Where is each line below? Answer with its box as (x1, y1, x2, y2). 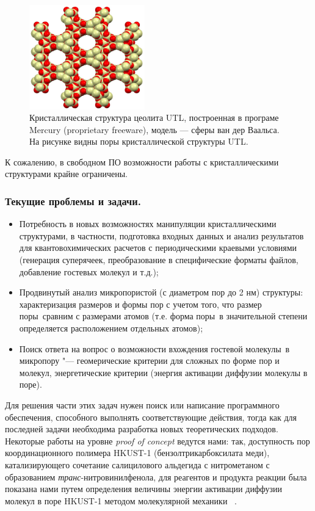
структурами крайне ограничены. (5, 167, 128, 180)
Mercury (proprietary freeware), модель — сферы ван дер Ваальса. (29, 123, 280, 136)
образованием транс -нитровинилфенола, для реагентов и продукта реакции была (5, 470, 307, 483)
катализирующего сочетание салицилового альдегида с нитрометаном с (5, 458, 270, 471)
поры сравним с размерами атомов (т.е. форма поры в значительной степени (19, 310, 308, 322)
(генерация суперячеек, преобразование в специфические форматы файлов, (19, 253, 299, 266)
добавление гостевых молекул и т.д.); (19, 265, 159, 278)
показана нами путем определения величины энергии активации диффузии (5, 482, 283, 495)
